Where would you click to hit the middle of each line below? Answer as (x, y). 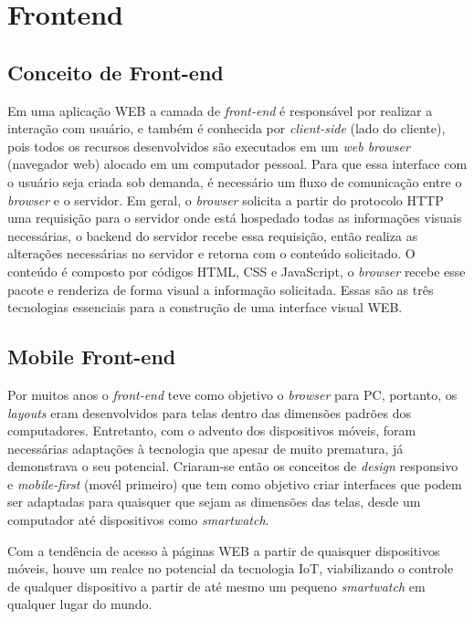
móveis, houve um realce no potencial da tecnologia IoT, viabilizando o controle (231, 568)
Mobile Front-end (92, 357)
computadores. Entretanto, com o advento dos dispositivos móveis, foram (212, 430)
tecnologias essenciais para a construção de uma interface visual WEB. (205, 307)
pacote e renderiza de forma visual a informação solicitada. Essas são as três (221, 289)
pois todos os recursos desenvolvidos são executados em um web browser (209, 146)
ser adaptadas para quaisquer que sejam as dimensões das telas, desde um (214, 502)
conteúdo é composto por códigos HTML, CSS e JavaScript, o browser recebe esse (237, 271)
